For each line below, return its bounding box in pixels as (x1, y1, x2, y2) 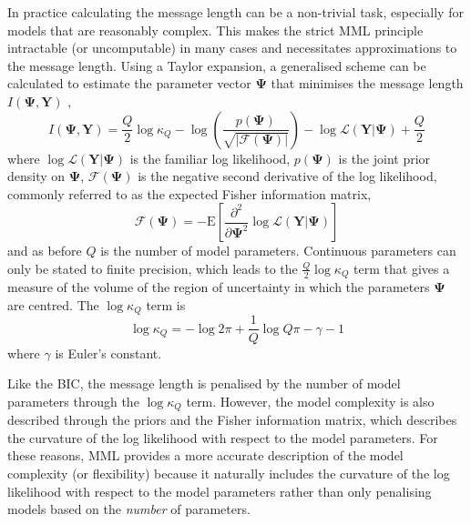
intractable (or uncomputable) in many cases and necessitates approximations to (7, 38, 457, 57)
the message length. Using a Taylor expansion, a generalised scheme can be (7, 55, 426, 75)
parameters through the (7, 391, 139, 410)
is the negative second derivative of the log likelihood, (138, 166, 437, 186)
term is (146, 295, 186, 314)
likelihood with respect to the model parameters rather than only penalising (7, 481, 432, 500)
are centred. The (7, 295, 99, 314)
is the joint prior (338, 148, 431, 167)
